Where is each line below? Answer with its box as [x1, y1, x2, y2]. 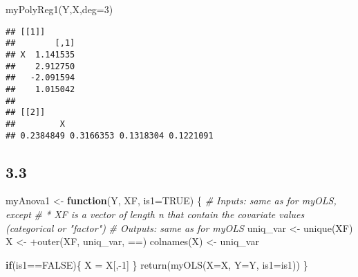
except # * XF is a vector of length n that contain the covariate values [6, 206, 305, 221]
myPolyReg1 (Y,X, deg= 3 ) [6, 2, 113, 16]
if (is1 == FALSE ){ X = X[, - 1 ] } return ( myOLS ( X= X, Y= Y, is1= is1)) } [6, 257, 308, 271]
